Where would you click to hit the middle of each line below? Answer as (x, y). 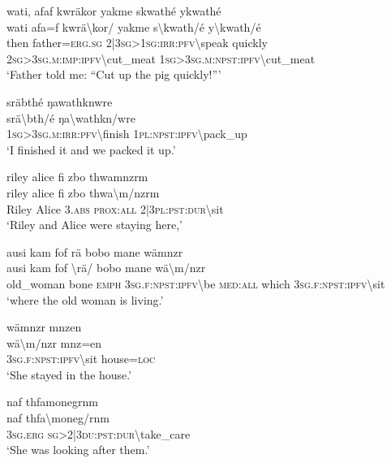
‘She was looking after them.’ (78, 450)
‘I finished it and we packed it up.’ (91, 149)
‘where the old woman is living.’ (85, 299)
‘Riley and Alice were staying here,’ (95, 225)
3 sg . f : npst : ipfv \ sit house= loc (81, 359)
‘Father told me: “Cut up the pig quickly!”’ (114, 74)
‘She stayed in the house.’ (69, 374)
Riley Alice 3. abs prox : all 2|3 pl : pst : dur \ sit (115, 208)
